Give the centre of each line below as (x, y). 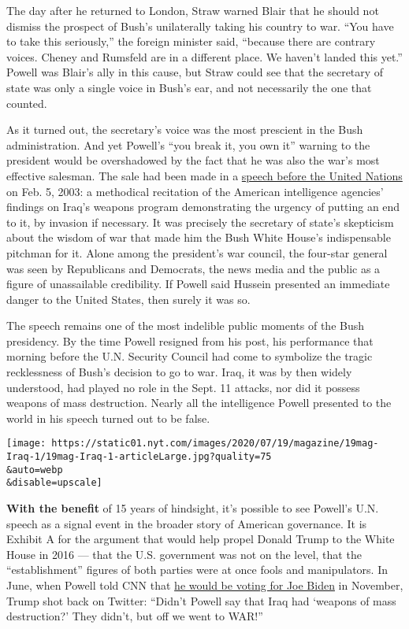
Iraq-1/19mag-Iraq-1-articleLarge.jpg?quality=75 (139, 457)
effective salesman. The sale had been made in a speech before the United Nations (204, 175)
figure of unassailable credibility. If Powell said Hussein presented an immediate (198, 284)
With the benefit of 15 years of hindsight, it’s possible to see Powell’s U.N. (193, 508)
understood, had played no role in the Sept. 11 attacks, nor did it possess (183, 387)
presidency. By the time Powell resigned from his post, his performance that (190, 340)
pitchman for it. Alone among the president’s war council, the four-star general (197, 252)
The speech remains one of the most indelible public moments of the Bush (186, 326)
